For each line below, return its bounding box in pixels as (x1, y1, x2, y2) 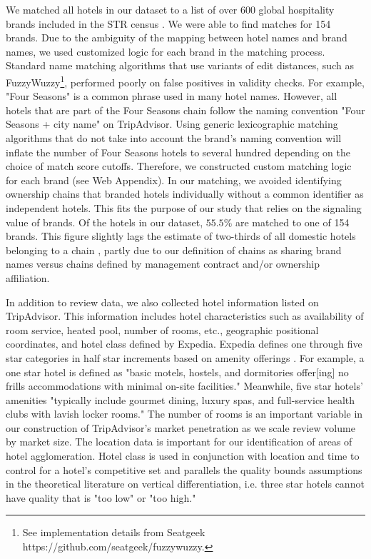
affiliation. (6, 270, 50, 285)
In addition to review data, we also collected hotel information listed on (6, 294, 319, 309)
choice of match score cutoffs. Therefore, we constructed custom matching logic (6, 158, 352, 173)
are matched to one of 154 (235, 214, 350, 229)
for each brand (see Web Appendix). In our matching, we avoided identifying (6, 172, 342, 187)
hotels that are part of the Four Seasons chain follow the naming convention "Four (6, 102, 365, 117)
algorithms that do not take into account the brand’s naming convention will (6, 131, 342, 145)
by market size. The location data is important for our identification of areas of (6, 434, 352, 449)
